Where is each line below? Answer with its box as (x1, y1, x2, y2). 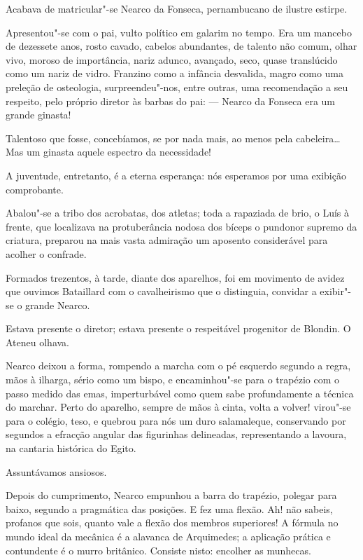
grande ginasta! (6, 107, 71, 122)
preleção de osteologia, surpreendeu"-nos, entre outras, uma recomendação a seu (6, 79, 348, 94)
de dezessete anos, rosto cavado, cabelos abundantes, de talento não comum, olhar (6, 39, 357, 53)
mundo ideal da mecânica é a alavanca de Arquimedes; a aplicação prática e (6, 529, 331, 543)
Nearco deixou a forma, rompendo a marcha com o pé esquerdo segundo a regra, (6, 358, 351, 373)
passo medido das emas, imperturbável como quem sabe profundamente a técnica (6, 385, 354, 400)
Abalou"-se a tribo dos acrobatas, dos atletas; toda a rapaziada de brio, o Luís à (6, 205, 349, 220)
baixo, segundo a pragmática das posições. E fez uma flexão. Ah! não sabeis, (6, 501, 333, 516)
